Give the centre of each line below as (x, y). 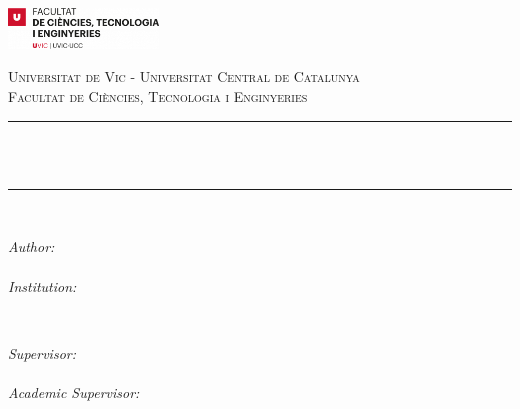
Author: (31, 246)
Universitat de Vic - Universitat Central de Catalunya (184, 76)
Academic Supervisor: (74, 391)
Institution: (42, 285)
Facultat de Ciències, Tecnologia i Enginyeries (158, 96)
